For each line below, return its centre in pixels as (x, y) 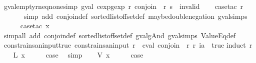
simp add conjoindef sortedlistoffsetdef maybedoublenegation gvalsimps (135, 16)
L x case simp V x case (78, 54)
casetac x (35, 26)
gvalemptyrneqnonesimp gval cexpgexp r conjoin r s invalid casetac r (123, 6)
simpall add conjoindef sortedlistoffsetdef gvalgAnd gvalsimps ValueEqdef (120, 35)
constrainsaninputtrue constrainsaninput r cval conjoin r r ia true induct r (128, 45)
